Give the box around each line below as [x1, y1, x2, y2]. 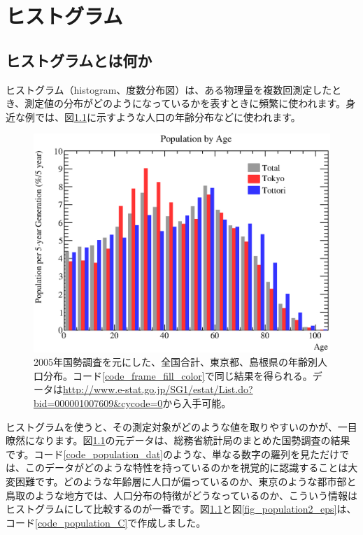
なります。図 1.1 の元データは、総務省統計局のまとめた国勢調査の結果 [34, 433, 350, 448]
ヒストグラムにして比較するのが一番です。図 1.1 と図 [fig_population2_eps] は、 [6, 501, 357, 516]
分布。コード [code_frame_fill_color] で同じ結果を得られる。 [43, 368, 313, 383]
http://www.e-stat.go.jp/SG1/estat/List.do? [63, 382, 253, 397]
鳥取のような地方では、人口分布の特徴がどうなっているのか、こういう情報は [6, 487, 358, 502]
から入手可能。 [162, 395, 232, 410]
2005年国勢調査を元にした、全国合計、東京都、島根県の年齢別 [34, 355, 318, 369]
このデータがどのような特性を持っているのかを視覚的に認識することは [24, 460, 348, 475]
